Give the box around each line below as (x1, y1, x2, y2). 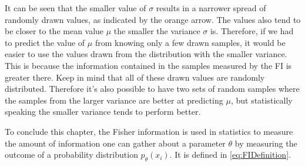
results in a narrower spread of (156, 2, 266, 14)
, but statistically (230, 94, 293, 106)
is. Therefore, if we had (210, 25, 294, 37)
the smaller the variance (113, 25, 200, 37)
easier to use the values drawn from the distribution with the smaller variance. (5, 48, 287, 60)
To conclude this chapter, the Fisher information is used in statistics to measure (5, 125, 293, 137)
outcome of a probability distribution (5, 148, 138, 161)
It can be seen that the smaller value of (5, 2, 146, 14)
